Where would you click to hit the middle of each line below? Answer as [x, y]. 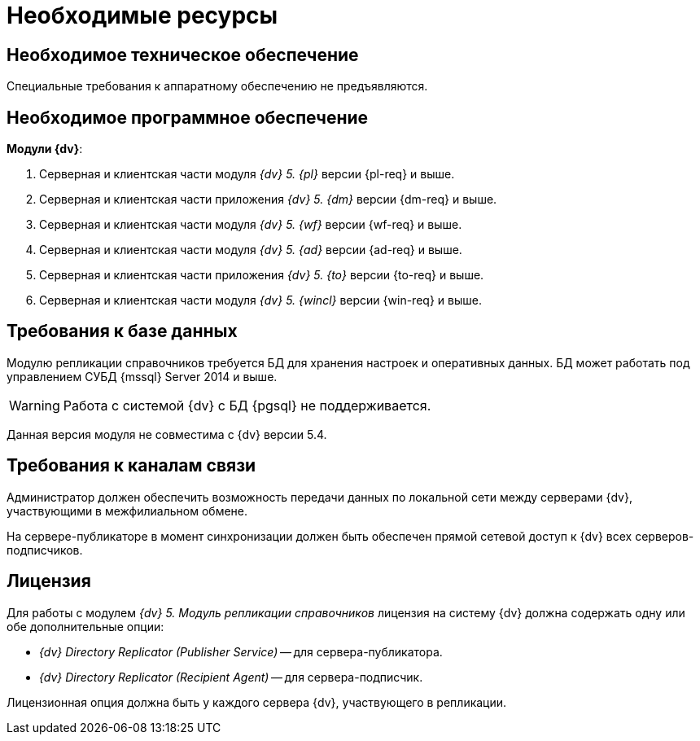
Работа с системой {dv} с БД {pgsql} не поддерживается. [247, 405]
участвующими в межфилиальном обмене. [127, 511]
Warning [35, 405]
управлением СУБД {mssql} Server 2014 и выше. [142, 376]
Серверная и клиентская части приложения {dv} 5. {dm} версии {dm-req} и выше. [268, 199]
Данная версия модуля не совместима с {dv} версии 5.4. [167, 434]
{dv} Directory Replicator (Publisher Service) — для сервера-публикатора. [241, 651]
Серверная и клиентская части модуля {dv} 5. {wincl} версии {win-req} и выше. [260, 300]
